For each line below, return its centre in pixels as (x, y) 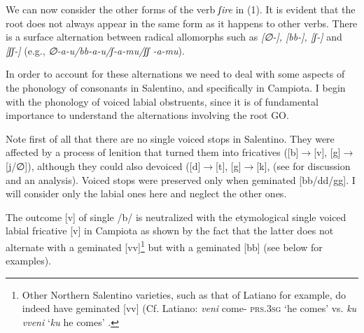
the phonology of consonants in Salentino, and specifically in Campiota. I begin (176, 87)
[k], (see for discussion (303, 165)
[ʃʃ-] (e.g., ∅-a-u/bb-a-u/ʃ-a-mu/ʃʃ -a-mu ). (95, 50)
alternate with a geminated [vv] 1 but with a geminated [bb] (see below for (164, 246)
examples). (29, 261)
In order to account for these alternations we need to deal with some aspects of (175, 74)
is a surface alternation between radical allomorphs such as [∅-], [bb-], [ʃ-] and (174, 37)
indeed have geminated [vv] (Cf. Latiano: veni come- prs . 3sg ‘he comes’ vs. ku (189, 308)
